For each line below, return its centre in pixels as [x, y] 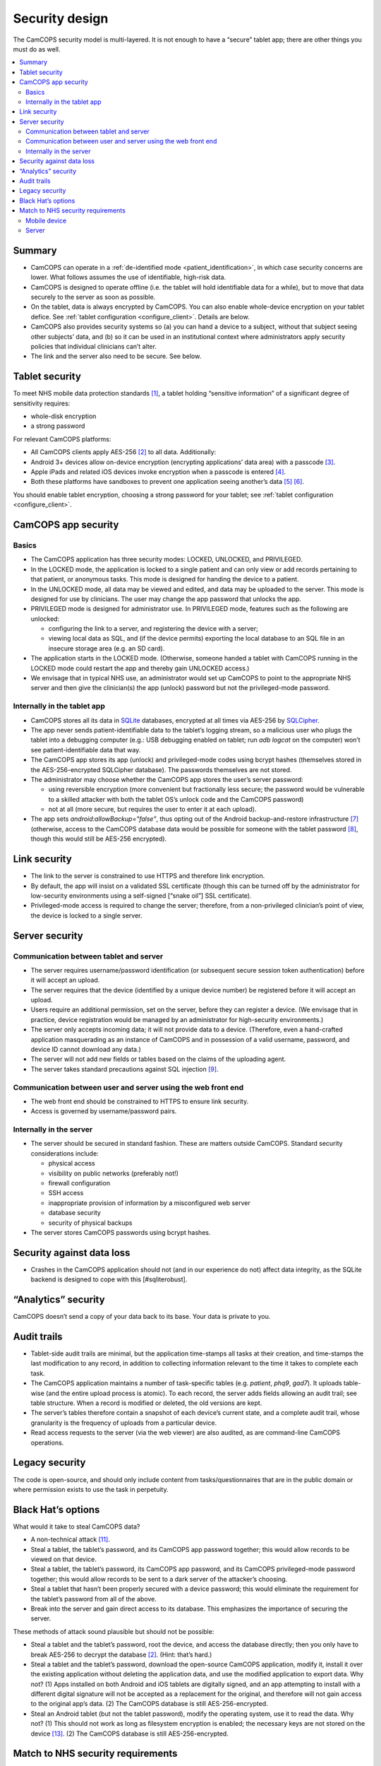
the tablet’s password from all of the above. [93, 1599]
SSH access [66, 1193]
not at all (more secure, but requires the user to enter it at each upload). [152, 810]
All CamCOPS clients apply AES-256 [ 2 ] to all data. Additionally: [123, 452]
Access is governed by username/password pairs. [104, 1111]
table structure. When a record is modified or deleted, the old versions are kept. [146, 1403]
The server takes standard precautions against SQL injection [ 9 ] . [125, 1069]
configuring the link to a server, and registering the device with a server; [153, 629]
